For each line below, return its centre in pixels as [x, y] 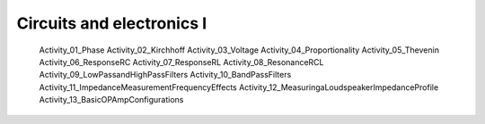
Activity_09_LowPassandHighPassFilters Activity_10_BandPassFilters [165, 75]
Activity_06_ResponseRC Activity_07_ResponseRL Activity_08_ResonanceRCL [181, 62]
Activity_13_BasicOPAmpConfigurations [111, 100]
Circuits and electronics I [112, 23]
